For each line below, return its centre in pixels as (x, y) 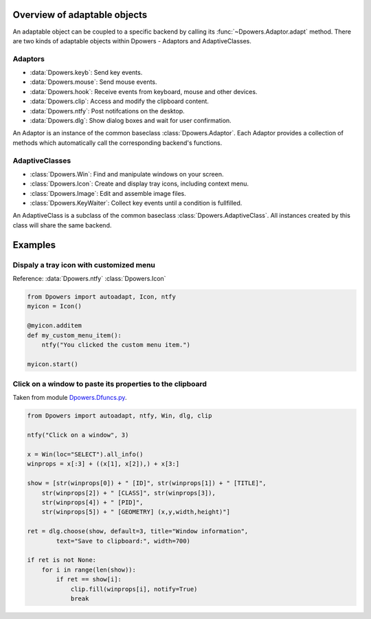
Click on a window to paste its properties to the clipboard (110, 384)
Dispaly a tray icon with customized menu (84, 265)
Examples (34, 245)
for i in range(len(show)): (89, 570)
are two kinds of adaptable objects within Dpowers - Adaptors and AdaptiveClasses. (132, 41)
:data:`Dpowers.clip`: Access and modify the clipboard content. (120, 101)
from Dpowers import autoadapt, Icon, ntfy (102, 297)
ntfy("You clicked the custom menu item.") (116, 345)
